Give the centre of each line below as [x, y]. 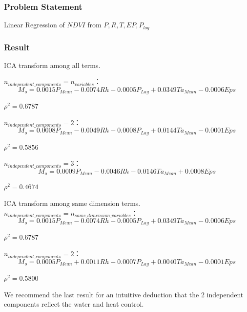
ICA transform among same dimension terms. [72, 203]
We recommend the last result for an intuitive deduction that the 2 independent [124, 294]
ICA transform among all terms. [52, 65]
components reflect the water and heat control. [74, 304]
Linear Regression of [34, 25]
